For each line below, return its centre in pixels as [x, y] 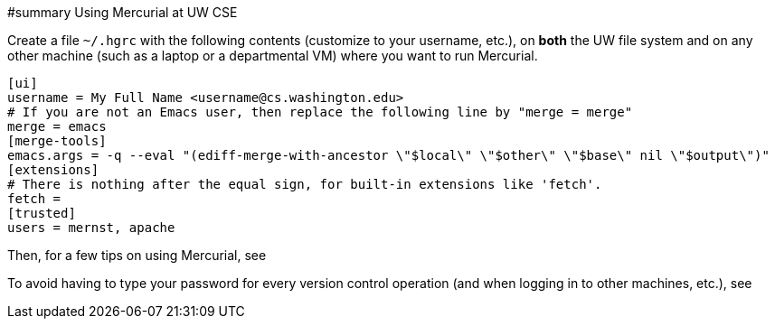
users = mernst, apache [91, 228]
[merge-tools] [57, 141]
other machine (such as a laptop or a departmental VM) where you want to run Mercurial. [273, 56]
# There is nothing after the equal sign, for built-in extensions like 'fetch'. [305, 184]
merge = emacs [57, 126]
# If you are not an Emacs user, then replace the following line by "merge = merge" [320, 112]
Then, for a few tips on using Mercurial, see [137, 255]
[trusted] [42, 213]
